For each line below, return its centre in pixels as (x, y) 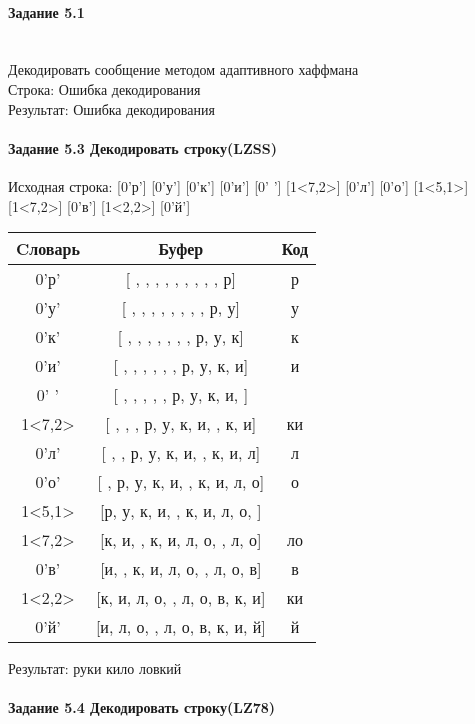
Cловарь (48, 249)
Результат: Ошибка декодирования (111, 108)
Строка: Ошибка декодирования (104, 88)
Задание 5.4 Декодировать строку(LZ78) (142, 707)
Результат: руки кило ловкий (95, 668)
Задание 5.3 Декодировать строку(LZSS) (142, 147)
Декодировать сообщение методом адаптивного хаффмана (183, 69)
